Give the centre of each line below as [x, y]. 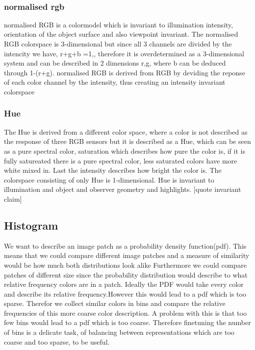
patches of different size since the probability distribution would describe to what [126, 274]
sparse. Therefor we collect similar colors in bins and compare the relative [115, 303]
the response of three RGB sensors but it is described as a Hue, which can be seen [127, 141]
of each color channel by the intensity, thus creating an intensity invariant [115, 82]
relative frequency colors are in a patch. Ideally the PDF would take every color [124, 284]
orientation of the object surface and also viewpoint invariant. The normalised [121, 34]
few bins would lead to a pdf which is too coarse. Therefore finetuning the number [127, 322]
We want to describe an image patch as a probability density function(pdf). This [125, 245]
